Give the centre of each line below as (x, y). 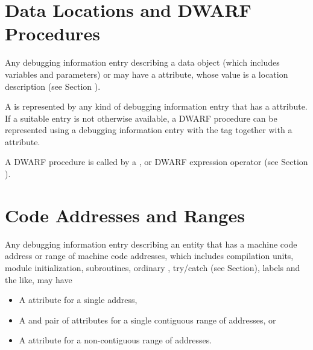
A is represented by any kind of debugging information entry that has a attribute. (156, 106)
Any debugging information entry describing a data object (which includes (142, 62)
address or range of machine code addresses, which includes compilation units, (149, 256)
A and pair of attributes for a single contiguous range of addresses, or (147, 320)
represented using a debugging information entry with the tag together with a (149, 130)
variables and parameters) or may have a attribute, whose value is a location (147, 74)
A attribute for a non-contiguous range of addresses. (115, 340)
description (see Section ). (53, 86)
